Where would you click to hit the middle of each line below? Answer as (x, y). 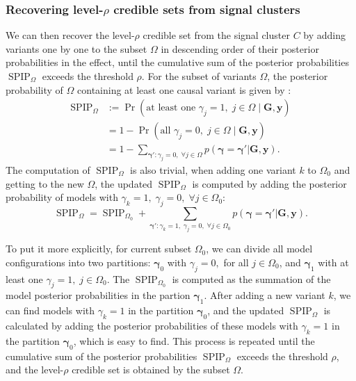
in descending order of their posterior (240, 48)
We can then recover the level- (70, 35)
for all (236, 262)
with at (333, 262)
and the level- (35, 370)
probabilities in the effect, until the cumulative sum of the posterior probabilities (177, 62)
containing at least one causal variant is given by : (184, 89)
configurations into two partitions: (78, 262)
